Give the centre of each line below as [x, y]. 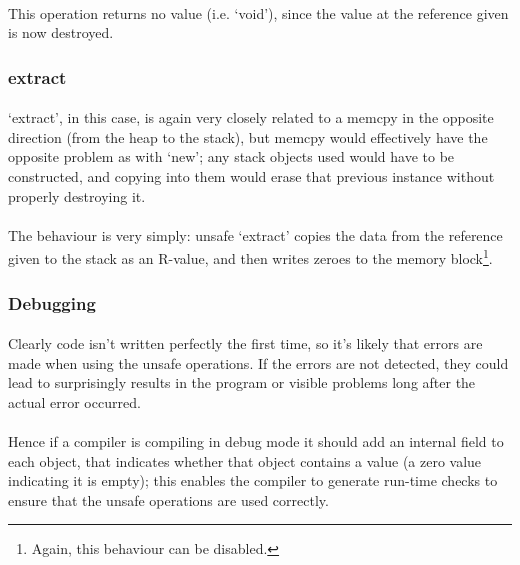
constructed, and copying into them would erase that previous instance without [251, 176]
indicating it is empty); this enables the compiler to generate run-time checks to [253, 480]
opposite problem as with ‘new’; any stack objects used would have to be [231, 156]
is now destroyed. [61, 32]
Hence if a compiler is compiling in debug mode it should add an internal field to [256, 441]
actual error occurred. [74, 401]
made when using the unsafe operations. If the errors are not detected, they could [258, 362]
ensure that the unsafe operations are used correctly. [168, 499]
